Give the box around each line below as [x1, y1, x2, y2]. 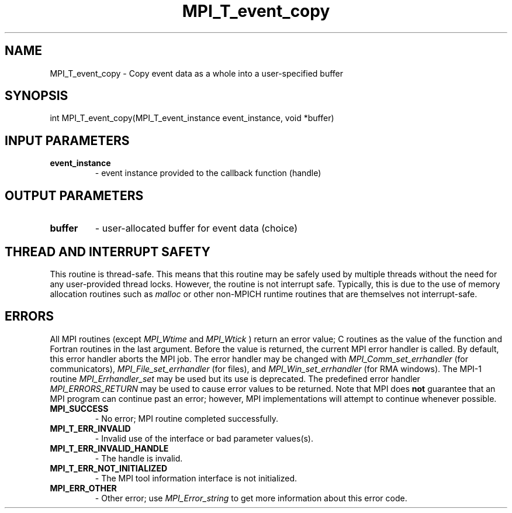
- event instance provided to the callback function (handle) [95, 168, 321, 178]
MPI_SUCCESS [50, 403, 109, 414]
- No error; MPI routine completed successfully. [95, 413, 279, 424]
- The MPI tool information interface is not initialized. [95, 473, 297, 483]
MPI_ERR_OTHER [50, 483, 117, 493]
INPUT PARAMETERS [5, 133, 130, 148]
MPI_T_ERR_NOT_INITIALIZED [50, 463, 167, 473]
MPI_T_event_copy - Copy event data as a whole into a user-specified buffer [50, 68, 344, 78]
